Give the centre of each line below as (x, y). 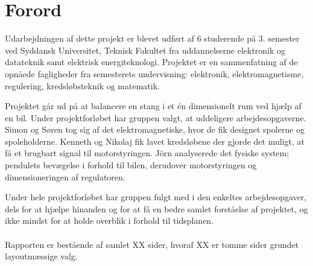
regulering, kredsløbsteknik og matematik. (82, 85)
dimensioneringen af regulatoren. (65, 176)
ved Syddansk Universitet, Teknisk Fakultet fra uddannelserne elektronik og (145, 50)
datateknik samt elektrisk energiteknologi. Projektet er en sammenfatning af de (151, 62)
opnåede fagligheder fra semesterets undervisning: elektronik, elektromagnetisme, (154, 73)
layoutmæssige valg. (41, 256)
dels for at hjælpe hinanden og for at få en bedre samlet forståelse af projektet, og (156, 208)
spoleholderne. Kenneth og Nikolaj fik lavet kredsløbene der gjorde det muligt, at (155, 141)
